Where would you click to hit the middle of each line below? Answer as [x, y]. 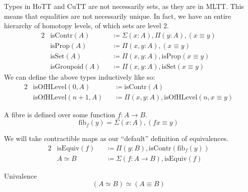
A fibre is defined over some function [60, 114]
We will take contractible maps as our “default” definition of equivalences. [116, 138]
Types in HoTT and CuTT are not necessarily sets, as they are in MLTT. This [124, 6]
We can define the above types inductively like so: [80, 76]
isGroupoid [67, 67]
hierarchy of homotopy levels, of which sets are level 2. [87, 25]
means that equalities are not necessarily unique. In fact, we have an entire [118, 16]
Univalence [21, 175]
